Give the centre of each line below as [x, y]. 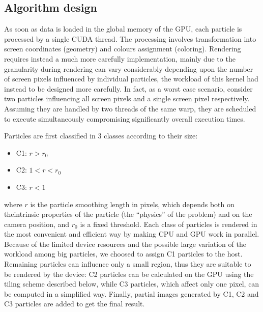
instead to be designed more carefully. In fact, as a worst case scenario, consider [128, 88]
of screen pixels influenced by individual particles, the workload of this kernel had [131, 79]
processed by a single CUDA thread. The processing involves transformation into [130, 38]
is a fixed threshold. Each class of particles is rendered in [169, 224]
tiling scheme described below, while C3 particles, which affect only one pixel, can [132, 284]
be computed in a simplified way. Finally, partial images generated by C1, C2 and [131, 293]
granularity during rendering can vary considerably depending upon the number [129, 68]
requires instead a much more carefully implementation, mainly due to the [120, 58]
